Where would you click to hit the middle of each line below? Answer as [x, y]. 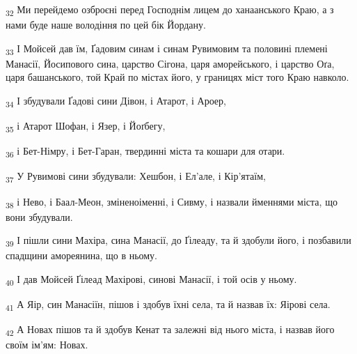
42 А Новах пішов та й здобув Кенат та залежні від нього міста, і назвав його [170, 330]
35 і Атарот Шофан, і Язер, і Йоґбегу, [86, 126]
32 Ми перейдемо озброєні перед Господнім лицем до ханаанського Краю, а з [170, 10]
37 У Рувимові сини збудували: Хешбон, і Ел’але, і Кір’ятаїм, [136, 177]
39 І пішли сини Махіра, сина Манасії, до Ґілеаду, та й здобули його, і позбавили [178, 241]
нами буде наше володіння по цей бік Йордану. [106, 25]
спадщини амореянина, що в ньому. [82, 255]
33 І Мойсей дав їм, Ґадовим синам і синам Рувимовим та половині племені [167, 49]
